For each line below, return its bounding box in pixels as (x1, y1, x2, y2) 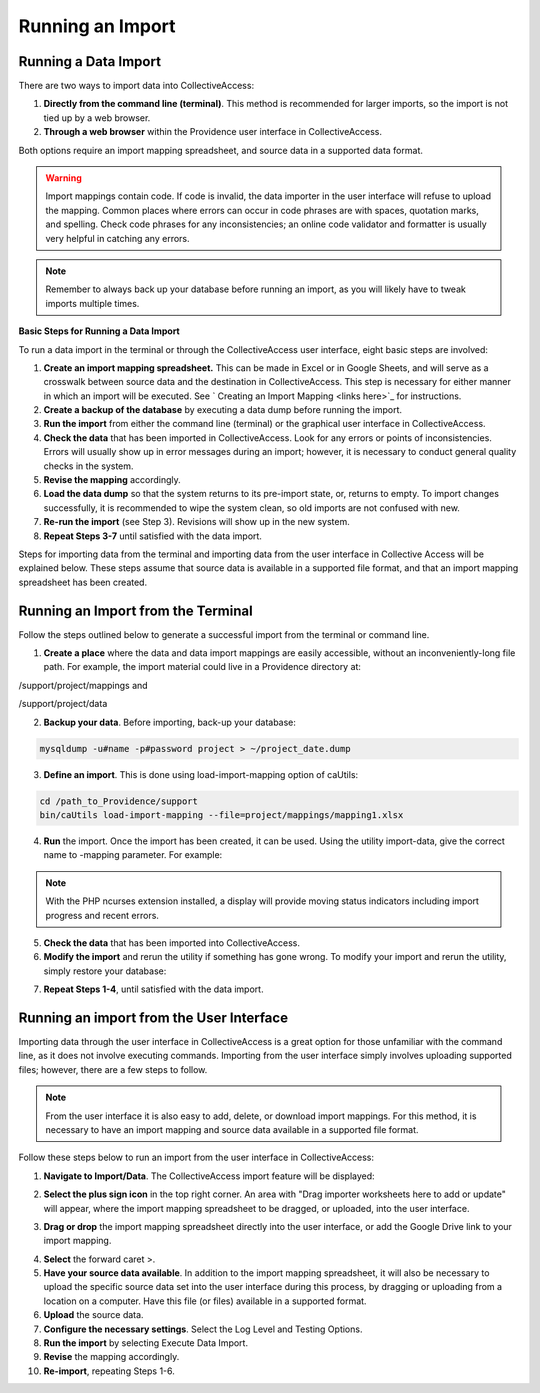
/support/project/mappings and (18, 679, 149, 691)
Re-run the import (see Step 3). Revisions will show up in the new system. (43, 516, 350, 528)
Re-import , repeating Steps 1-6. (43, 1365, 175, 1377)
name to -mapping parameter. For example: (43, 849, 223, 861)
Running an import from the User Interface (18, 1009, 289, 1026)
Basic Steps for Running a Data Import (18, 325, 180, 337)
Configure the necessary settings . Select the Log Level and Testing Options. (43, 1323, 363, 1335)
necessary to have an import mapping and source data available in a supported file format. (45, 1123, 419, 1135)
